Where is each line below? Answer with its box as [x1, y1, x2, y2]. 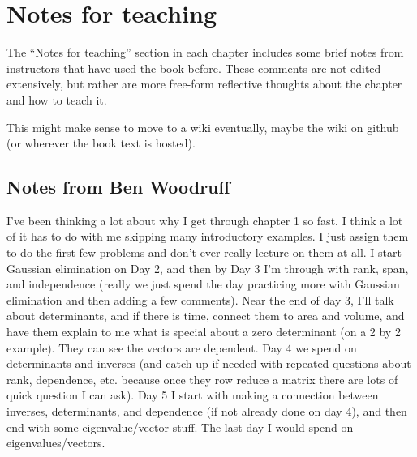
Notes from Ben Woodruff [6, 174, 230, 199]
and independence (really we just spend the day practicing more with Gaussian [6, 275, 400, 293]
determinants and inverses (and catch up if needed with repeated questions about [6, 355, 411, 372]
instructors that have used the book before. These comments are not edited [6, 59, 381, 76]
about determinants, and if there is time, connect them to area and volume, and [6, 307, 405, 324]
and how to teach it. [6, 91, 107, 108]
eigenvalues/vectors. [6, 434, 105, 451]
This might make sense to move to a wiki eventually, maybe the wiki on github [6, 118, 399, 135]
